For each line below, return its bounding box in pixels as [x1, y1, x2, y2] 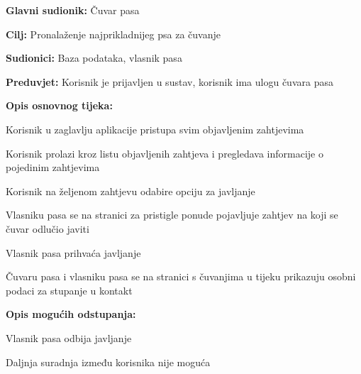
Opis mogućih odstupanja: [6, 307, 136, 321]
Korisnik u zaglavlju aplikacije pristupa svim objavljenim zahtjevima [6, 121, 304, 136]
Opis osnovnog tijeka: [6, 98, 113, 113]
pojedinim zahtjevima [6, 160, 100, 175]
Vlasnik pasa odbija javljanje [6, 330, 132, 345]
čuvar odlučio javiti [6, 221, 89, 236]
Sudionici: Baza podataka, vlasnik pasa [6, 50, 182, 65]
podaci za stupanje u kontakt [6, 282, 133, 297]
